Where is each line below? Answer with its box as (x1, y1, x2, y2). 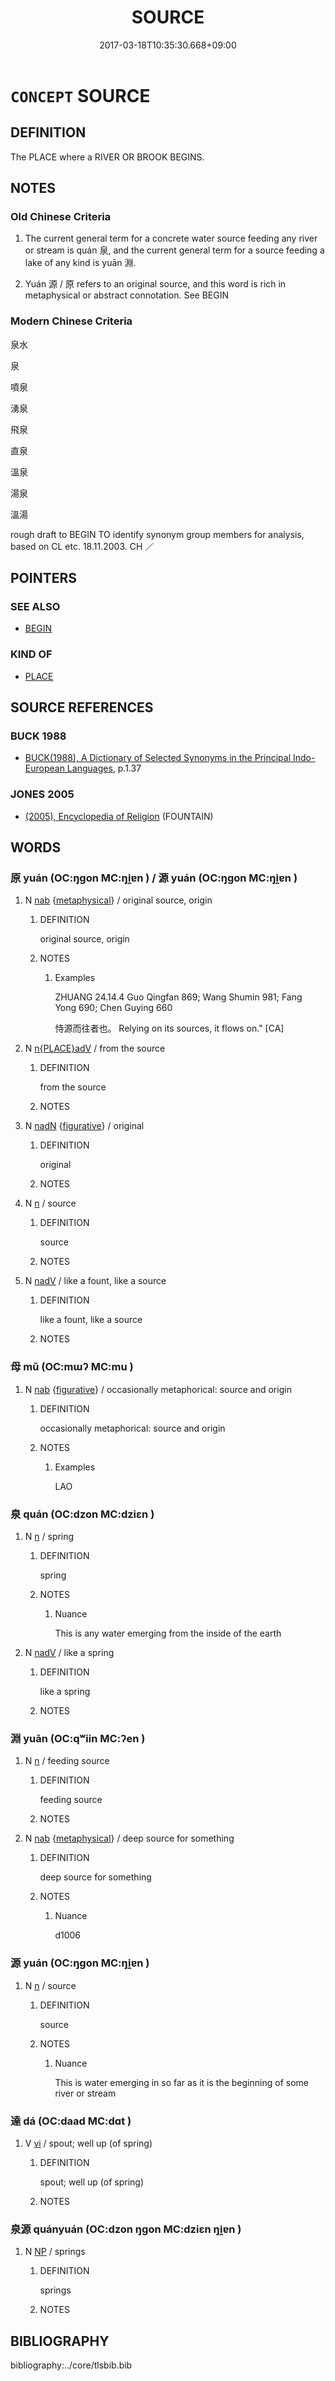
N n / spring (24, 1530, 75, 1542)
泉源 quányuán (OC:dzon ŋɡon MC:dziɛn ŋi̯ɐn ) (10, 2222, 242, 2236)
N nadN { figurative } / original (24, 1120, 145, 1132)
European (24, 762, 65, 775)
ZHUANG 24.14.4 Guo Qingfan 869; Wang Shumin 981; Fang (54, 991, 303, 1003)
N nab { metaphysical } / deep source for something (24, 1832, 235, 1845)
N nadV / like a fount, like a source (24, 1275, 167, 1287)
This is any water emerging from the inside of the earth (54, 1627, 282, 1639)
